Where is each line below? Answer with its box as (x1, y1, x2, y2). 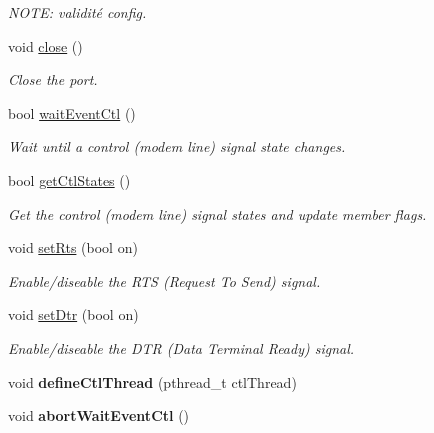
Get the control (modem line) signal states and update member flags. (8, 203, 427, 224)
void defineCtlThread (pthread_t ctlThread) (8, 371, 297, 392)
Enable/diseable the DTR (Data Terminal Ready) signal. (8, 337, 355, 358)
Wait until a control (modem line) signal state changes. (8, 136, 346, 157)
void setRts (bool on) (8, 237, 138, 258)
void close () (8, 35, 83, 56)
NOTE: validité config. (8, 2, 147, 22)
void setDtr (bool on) (8, 304, 139, 325)
